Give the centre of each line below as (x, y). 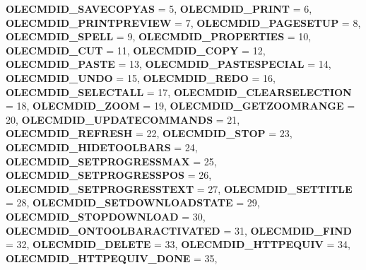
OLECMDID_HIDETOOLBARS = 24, (102, 147)
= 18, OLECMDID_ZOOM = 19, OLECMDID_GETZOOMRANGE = (181, 106)
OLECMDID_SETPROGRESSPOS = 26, (109, 175)
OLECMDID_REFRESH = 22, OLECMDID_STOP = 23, (149, 133)
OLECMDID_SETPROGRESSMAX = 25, (111, 161)
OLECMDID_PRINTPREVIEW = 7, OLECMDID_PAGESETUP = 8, (183, 22)
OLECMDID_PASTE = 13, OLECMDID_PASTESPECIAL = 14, (169, 64)
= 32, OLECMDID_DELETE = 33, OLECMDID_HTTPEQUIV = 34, (178, 244)
